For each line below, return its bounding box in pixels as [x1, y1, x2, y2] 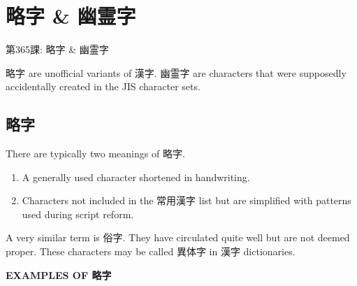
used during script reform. [22, 206, 134, 221]
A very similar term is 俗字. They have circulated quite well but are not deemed [6, 230, 350, 245]
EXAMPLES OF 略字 [6, 267, 112, 282]
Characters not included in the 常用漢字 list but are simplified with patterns [22, 193, 351, 208]
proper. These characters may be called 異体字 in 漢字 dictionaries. [6, 244, 296, 259]
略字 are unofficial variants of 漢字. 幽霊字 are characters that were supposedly [6, 65, 347, 80]
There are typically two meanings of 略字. [6, 146, 185, 161]
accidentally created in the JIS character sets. [6, 79, 201, 94]
